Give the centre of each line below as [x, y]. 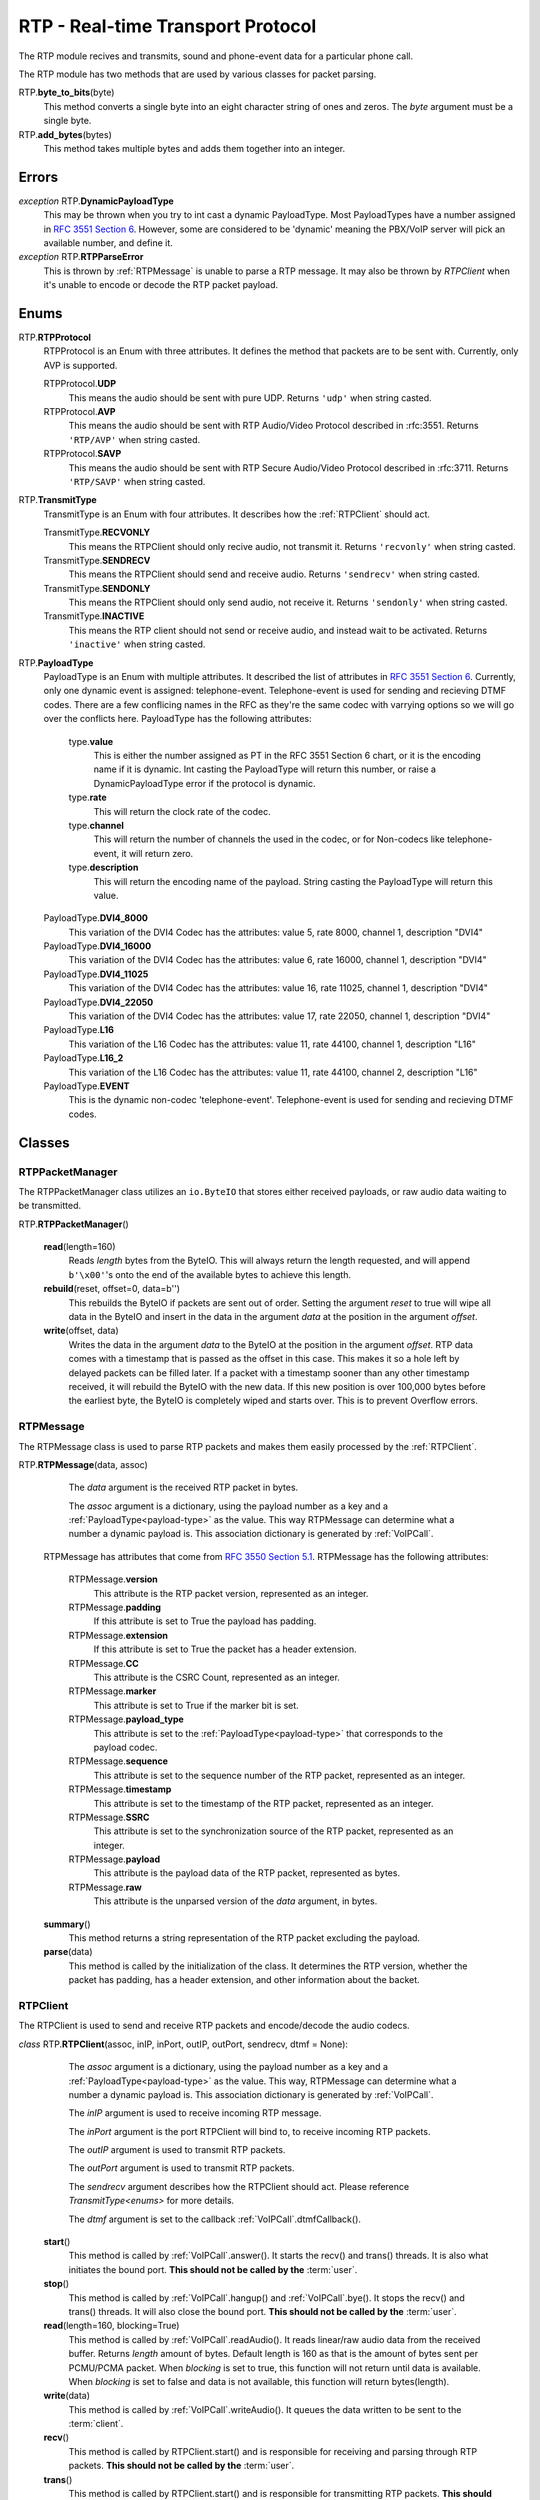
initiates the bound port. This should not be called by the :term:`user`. [213, 2269]
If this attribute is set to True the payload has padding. [205, 1621]
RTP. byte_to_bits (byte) [66, 92]
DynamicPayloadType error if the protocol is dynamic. [204, 783]
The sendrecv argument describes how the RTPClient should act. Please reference [239, 2186]
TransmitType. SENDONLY [97, 588]
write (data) [66, 2396]
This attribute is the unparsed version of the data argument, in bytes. [235, 1901]
